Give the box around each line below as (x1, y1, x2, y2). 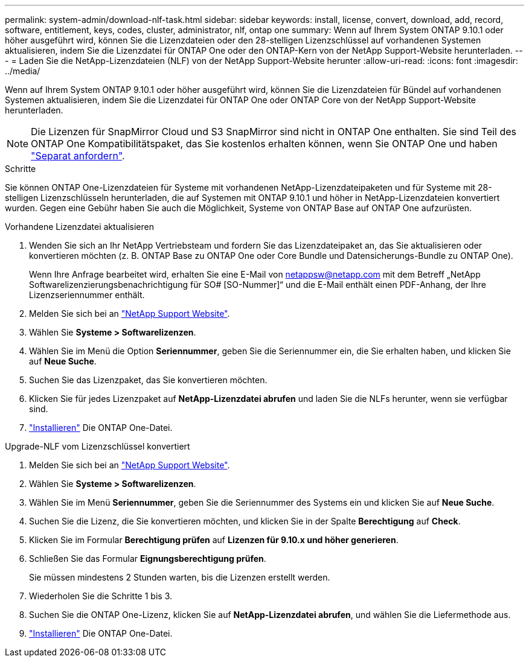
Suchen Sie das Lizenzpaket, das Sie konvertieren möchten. (29, 375, 268, 385)
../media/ (5, 66, 40, 76)
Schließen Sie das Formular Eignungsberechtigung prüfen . (29, 553, 266, 564)
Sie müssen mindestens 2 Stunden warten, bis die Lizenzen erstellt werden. (29, 572, 330, 582)
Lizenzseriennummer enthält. (29, 290, 145, 300)
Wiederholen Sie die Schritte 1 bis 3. (29, 591, 173, 601)
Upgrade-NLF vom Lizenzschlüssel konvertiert (5, 441, 190, 451)
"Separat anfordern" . (31, 150, 125, 162)
